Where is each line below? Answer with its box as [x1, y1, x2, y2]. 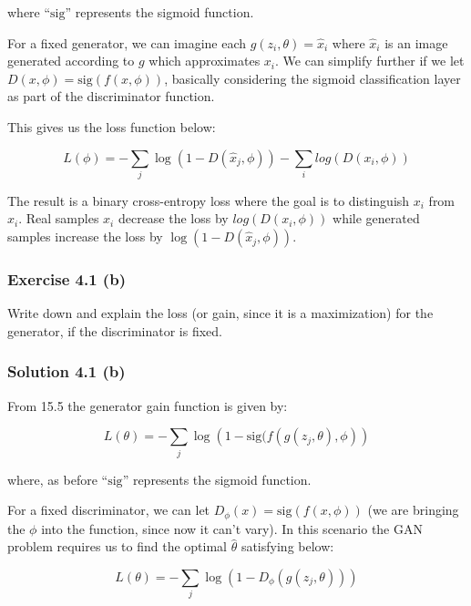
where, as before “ [7, 469, 108, 488]
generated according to [7, 51, 135, 70]
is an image [384, 33, 448, 52]
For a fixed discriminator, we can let [7, 500, 210, 519]
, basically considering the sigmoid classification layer [164, 68, 461, 87]
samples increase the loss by [7, 227, 163, 246]
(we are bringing [367, 500, 459, 519]
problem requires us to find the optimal [7, 537, 228, 556]
